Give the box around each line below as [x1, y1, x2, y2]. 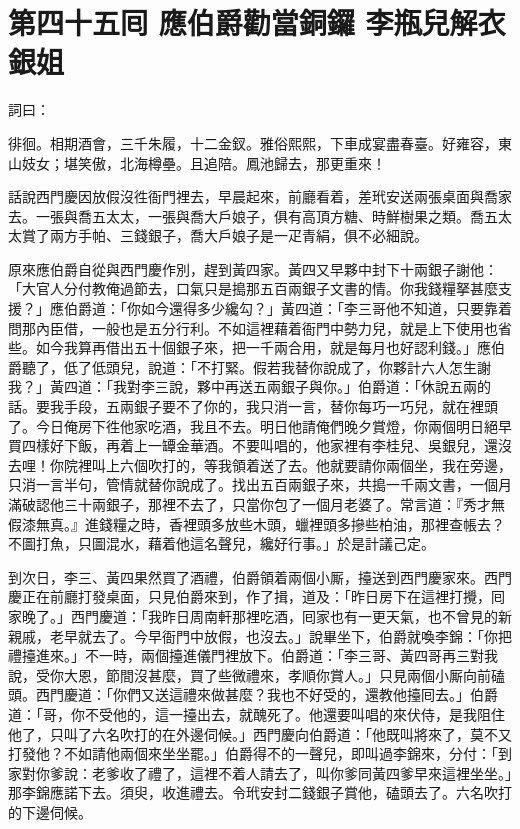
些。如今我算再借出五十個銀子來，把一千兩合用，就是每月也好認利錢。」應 [8, 337, 491, 358]
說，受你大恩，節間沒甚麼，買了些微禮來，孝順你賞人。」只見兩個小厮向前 [8, 664, 491, 685]
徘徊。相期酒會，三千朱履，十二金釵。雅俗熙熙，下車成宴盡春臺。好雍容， [8, 132, 498, 153]
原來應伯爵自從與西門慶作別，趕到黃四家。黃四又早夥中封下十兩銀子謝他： [8, 258, 498, 279]
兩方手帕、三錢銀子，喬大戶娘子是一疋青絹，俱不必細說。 [49, 225, 428, 246]
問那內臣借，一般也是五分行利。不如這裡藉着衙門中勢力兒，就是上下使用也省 [8, 317, 512, 338]
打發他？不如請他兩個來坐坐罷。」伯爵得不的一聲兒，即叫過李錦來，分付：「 [8, 743, 498, 764]
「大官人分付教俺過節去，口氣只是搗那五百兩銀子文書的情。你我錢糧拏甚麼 [8, 278, 498, 299]
